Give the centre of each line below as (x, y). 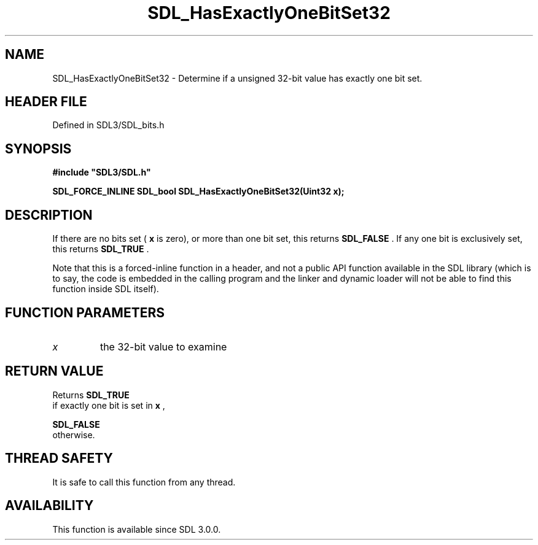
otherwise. (74, 435)
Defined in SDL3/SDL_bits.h (108, 125)
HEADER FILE (46, 102)
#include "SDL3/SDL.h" (102, 172)
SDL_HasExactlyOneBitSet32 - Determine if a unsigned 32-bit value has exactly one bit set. (237, 78)
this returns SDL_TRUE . (101, 249)
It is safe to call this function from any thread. (144, 482)
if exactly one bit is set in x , (109, 405)
